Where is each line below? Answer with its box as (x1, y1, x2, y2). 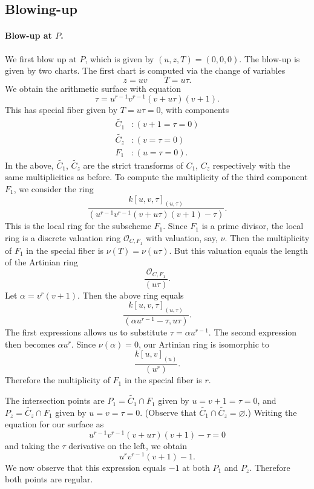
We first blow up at (5, 52, 77, 65)
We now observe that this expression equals (5, 461, 166, 473)
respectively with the (212, 158, 290, 171)
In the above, (5, 158, 54, 171)
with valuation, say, (145, 231, 218, 244)
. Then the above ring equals (77, 288, 184, 301)
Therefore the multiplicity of (5, 374, 110, 386)
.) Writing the (245, 406, 297, 418)
